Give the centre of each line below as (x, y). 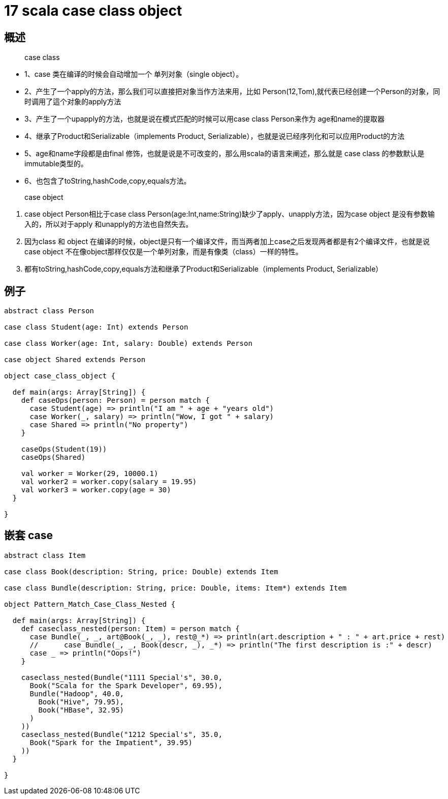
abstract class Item (45, 555)
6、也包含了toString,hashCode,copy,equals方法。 (108, 181)
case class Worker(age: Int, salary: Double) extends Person (128, 344)
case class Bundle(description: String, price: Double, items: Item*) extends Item (175, 588)
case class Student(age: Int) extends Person (96, 327)
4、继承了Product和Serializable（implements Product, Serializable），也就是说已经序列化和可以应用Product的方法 (215, 136)
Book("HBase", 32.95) (81, 710)
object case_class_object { (60, 376)
